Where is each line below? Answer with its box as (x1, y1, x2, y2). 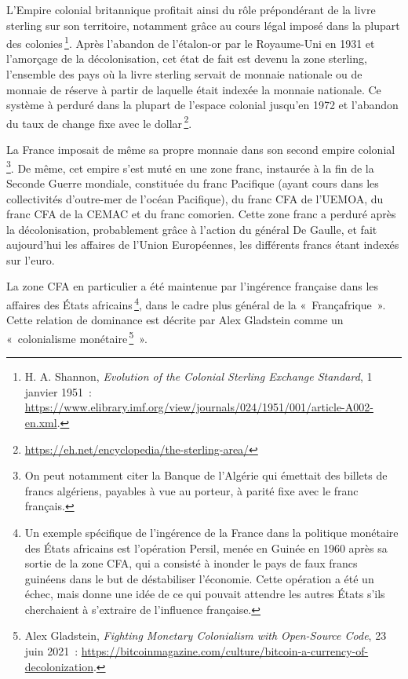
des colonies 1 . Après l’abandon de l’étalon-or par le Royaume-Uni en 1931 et (6, 33, 375, 51)
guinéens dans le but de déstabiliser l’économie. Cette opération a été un (24, 570, 374, 586)
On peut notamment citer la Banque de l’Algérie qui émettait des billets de (24, 467, 388, 484)
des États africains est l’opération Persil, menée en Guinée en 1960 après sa (24, 539, 388, 556)
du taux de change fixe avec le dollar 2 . (6, 112, 192, 131)
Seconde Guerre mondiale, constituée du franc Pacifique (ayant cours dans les (6, 174, 379, 191)
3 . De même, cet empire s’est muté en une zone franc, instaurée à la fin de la (6, 157, 374, 176)
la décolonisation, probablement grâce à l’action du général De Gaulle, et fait (6, 221, 377, 237)
